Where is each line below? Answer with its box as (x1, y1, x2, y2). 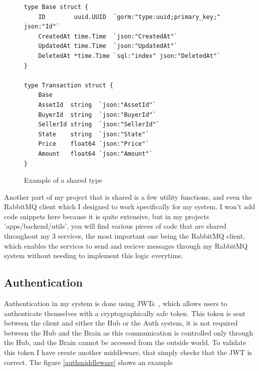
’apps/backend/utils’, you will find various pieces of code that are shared (4, 221, 227, 231)
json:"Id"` (24, 23, 60, 30)
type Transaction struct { (24, 81, 113, 89)
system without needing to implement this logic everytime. (4, 250, 184, 261)
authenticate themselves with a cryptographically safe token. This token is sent (4, 308, 246, 318)
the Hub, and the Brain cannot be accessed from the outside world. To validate (4, 337, 247, 348)
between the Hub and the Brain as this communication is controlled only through (4, 327, 254, 338)
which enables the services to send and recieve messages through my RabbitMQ (4, 240, 248, 251)
